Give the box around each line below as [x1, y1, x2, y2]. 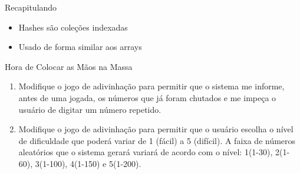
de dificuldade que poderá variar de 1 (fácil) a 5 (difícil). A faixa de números [18, 134, 296, 146]
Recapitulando [5, 1, 57, 13]
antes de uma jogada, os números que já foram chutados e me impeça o [18, 91, 276, 103]
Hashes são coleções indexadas [18, 21, 128, 33]
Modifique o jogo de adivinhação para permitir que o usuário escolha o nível [18, 123, 294, 135]
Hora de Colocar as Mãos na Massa [5, 60, 133, 72]
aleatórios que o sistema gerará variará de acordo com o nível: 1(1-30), [18, 146, 273, 158]
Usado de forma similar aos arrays [18, 41, 142, 53]
